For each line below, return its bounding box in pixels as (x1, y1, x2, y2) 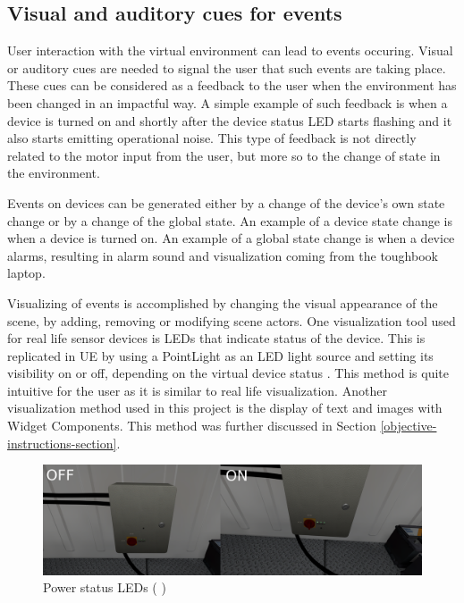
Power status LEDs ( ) (43, 578, 166, 597)
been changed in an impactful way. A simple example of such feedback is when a (7, 93, 448, 112)
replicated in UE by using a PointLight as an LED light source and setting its (7, 346, 434, 364)
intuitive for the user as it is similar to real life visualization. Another (7, 381, 387, 399)
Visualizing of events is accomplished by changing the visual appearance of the (7, 293, 438, 312)
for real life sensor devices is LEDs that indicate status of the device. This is (7, 329, 426, 348)
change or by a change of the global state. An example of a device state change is (7, 211, 452, 230)
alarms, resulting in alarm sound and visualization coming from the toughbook (7, 246, 438, 264)
